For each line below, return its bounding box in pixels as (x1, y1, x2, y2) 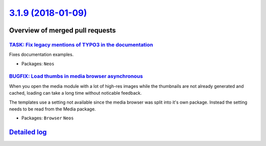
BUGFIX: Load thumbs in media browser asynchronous (9, 73, 143, 80)
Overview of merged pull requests (9, 26, 116, 35)
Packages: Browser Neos (21, 115, 74, 121)
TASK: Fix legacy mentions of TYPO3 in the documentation (9, 41, 153, 48)
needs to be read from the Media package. (9, 106, 96, 112)
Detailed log (9, 128, 47, 137)
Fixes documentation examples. (9, 52, 74, 58)
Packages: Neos (21, 61, 55, 67)
